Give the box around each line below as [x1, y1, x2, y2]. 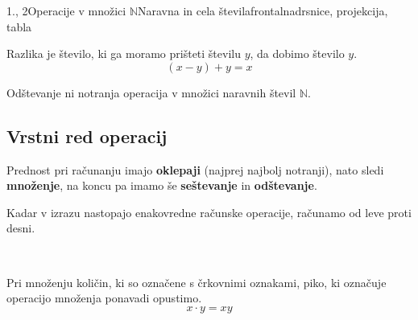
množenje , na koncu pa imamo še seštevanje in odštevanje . [6, 177, 317, 194]
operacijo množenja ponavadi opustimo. [6, 289, 202, 306]
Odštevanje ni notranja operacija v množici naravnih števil [6, 84, 296, 101]
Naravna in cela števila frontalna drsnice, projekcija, [137, 2, 388, 18]
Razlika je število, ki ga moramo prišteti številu [6, 45, 241, 62]
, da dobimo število [250, 45, 345, 62]
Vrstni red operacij [6, 123, 168, 148]
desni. [6, 219, 35, 236]
